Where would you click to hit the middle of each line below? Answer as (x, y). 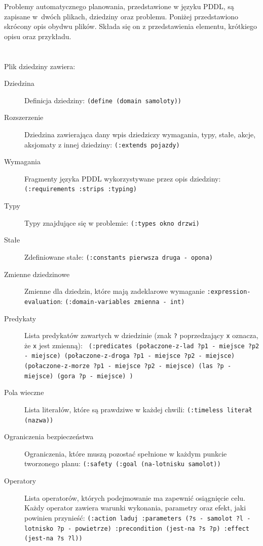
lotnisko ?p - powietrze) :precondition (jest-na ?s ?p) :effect (137, 528)
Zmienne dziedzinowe (37, 274)
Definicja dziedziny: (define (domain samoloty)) (103, 100)
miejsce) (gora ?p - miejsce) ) (79, 376)
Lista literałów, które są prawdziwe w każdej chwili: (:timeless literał (138, 409)
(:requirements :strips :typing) (81, 189)
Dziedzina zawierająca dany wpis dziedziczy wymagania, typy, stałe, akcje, (140, 134)
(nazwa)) (39, 420)
